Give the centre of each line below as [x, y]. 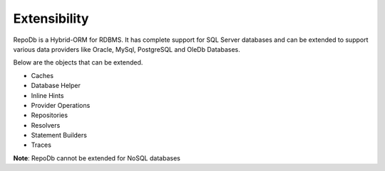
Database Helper [56, 86]
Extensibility [51, 18]
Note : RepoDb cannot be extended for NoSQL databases [97, 158]
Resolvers [46, 125]
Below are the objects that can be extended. [78, 62]
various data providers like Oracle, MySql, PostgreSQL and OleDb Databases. [127, 49]
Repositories [49, 115]
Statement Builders [59, 136]
